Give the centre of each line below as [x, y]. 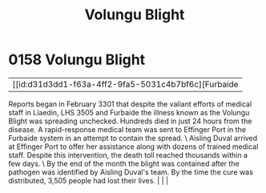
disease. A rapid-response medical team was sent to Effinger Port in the [127, 129]
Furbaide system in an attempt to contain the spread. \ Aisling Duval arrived [133, 138]
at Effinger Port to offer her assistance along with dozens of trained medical [133, 147]
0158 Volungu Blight [77, 60]
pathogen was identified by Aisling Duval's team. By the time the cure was [131, 172]
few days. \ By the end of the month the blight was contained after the [124, 163]
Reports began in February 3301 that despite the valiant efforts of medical [130, 104]
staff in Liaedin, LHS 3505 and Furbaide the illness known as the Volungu [129, 112]
